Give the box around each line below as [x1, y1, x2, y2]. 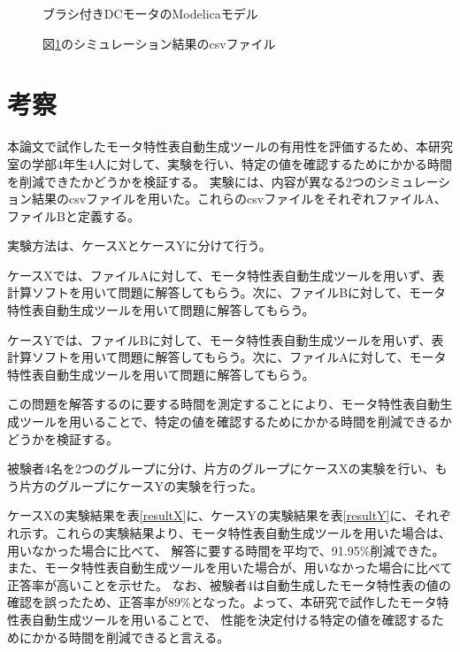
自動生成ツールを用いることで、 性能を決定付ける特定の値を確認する [31, 610, 432, 628]
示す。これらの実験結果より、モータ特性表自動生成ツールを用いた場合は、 [19, 524, 451, 541]
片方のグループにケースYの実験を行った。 [19, 476, 263, 495]
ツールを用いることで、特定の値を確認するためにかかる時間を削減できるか [19, 412, 452, 431]
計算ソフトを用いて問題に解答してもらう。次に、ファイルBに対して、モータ [7, 283, 446, 302]
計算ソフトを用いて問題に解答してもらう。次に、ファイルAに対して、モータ [7, 348, 447, 366]
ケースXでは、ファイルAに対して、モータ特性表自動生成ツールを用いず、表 [7, 265, 445, 284]
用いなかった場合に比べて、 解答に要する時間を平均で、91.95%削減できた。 [7, 541, 445, 559]
